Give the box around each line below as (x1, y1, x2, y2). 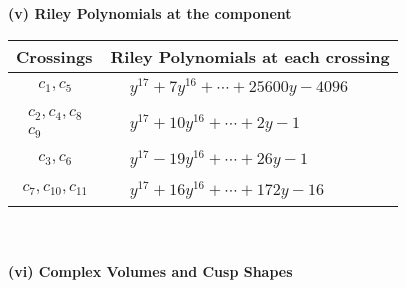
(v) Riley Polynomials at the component (8, 3, 292, 23)
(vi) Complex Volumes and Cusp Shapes (8, 261, 293, 282)
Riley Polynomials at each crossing (110, 44, 390, 68)
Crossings (16, 44, 93, 68)
